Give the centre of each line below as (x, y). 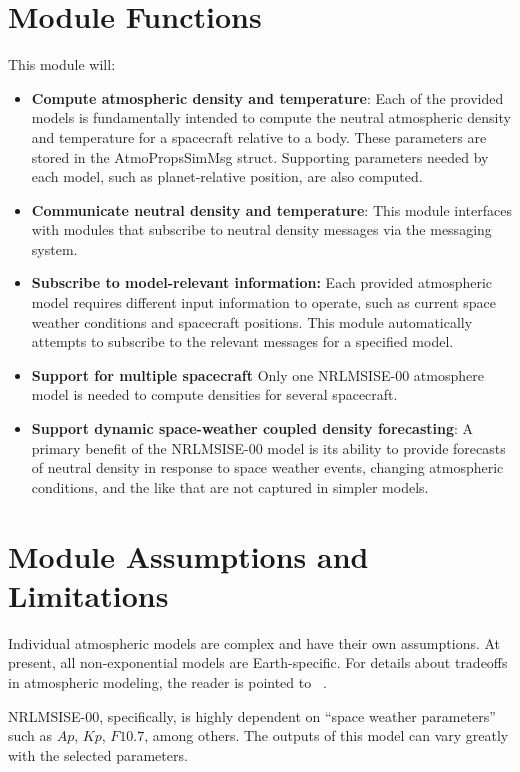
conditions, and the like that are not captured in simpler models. (230, 486)
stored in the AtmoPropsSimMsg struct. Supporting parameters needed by (260, 156)
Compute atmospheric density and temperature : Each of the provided (267, 97)
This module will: (62, 64)
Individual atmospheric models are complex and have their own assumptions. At (254, 642)
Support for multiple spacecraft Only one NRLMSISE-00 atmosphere (257, 374)
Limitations (88, 594)
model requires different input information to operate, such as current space (263, 302)
